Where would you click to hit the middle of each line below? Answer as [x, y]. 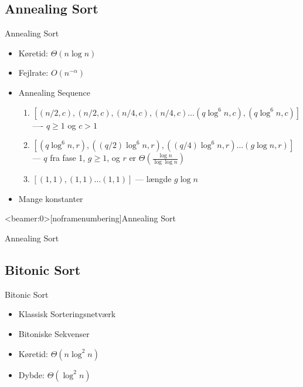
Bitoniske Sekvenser [54, 333]
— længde [153, 179]
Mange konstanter [51, 198]
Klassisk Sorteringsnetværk [67, 314]
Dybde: [31, 374]
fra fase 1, [68, 158]
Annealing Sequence [54, 92]
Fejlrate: [33, 73]
